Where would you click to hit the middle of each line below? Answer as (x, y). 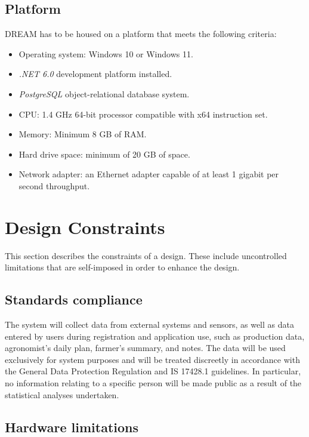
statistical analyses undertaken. (62, 394)
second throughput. (54, 185)
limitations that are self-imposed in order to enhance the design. (122, 267)
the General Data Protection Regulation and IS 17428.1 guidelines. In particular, (153, 371)
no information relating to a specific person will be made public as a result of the (153, 383)
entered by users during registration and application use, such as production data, (155, 336)
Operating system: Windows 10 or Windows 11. (106, 53)
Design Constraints (85, 227)
